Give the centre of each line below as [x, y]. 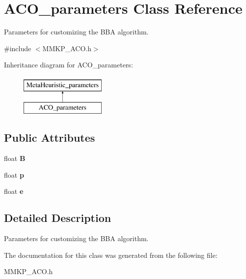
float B [15, 158]
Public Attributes [50, 138]
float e [14, 191]
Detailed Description [58, 218]
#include [18, 48]
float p [14, 174]
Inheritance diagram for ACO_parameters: [68, 65]
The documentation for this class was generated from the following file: [111, 255]
